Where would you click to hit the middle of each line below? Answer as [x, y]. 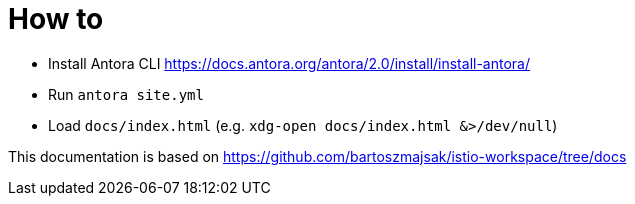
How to [56, 19]
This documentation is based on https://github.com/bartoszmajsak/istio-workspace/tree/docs [317, 156]
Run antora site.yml [126, 94]
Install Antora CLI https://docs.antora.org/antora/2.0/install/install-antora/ [289, 63]
